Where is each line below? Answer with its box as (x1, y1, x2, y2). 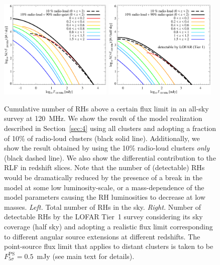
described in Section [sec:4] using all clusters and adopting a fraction (4, 123, 216, 134)
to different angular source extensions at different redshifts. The (4, 231, 200, 241)
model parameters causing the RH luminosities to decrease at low (4, 192, 205, 202)
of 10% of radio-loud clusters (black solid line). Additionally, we (4, 132, 200, 143)
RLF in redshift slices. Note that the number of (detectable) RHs (4, 162, 205, 173)
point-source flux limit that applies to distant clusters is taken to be (4, 241, 213, 251)
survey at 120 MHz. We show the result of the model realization (4, 113, 202, 123)
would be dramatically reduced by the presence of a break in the (4, 172, 202, 182)
